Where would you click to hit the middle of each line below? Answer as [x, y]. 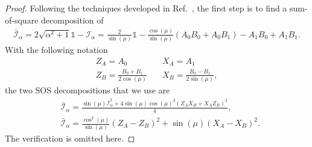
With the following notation [56, 49]
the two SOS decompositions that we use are [88, 90]
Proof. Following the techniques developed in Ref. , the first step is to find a [146, 8]
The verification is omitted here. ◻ [70, 138]
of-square [22, 20]
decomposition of [72, 20]
